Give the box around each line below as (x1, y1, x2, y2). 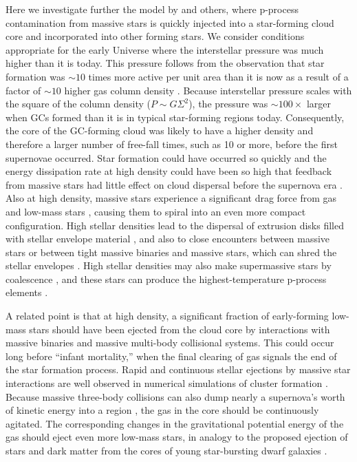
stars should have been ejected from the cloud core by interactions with (29, 322, 330, 336)
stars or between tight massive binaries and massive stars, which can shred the (6, 244, 337, 259)
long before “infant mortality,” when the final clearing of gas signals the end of (6, 348, 337, 363)
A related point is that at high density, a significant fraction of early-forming (6, 308, 329, 323)
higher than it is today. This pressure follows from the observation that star (6, 56, 325, 70)
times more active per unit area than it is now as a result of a (88, 69, 349, 83)
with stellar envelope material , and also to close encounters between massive (6, 231, 330, 246)
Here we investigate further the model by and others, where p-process (6, 2, 299, 16)
